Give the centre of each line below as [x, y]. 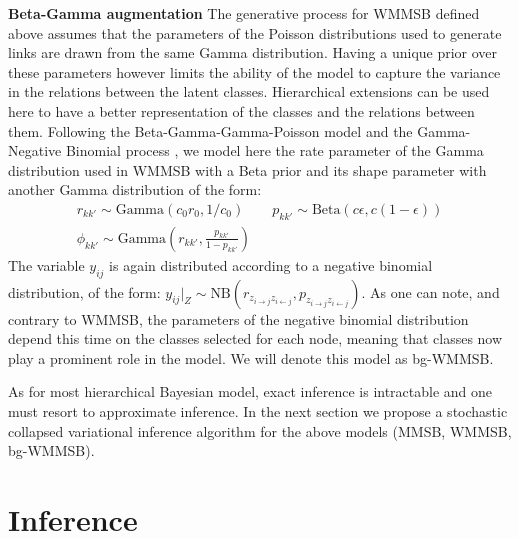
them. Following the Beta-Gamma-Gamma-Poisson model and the [210, 130]
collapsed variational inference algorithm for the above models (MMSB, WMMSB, [260, 430]
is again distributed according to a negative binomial [271, 264]
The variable [46, 264]
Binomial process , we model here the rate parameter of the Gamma [274, 150]
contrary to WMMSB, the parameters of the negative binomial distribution [238, 318]
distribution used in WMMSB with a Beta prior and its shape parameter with [247, 169]
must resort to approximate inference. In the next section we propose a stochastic [258, 410]
